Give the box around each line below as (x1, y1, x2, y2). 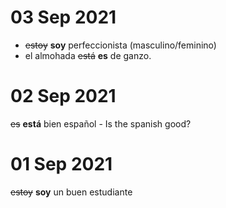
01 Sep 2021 (10, 153, 113, 176)
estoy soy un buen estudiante (10, 186, 133, 198)
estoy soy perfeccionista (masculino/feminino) (24, 39, 217, 51)
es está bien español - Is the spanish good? (10, 117, 192, 130)
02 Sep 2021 (10, 85, 117, 108)
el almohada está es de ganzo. (24, 49, 152, 61)
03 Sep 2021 (10, 6, 117, 29)
